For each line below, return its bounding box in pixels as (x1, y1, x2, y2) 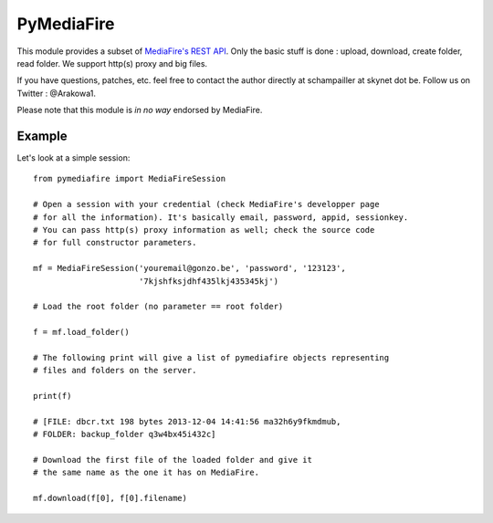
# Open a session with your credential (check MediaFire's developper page (33, 199, 380, 210)
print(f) (33, 391, 72, 402)
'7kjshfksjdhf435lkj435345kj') (138, 276, 278, 287)
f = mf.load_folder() (33, 327, 130, 338)
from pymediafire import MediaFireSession (33, 173, 226, 184)
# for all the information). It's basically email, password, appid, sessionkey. (33, 212, 409, 223)
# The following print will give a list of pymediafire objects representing (33, 352, 390, 362)
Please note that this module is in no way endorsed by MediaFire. (16, 105, 263, 116)
